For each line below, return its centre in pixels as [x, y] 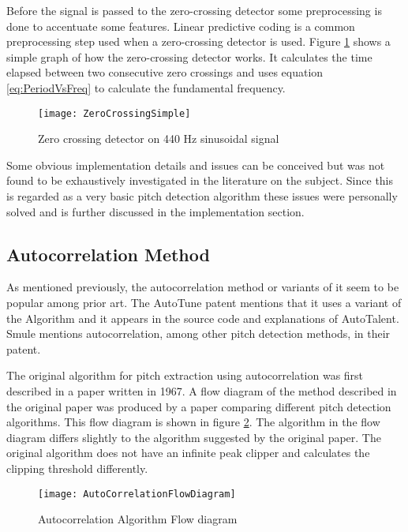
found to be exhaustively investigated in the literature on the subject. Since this [200, 180]
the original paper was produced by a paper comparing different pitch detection [199, 406]
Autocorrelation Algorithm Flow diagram [138, 519]
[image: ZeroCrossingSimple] [114, 113]
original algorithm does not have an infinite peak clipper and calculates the [188, 453]
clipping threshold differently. [77, 468]
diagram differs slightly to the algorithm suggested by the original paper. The [194, 437]
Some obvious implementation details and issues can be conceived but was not [196, 165]
